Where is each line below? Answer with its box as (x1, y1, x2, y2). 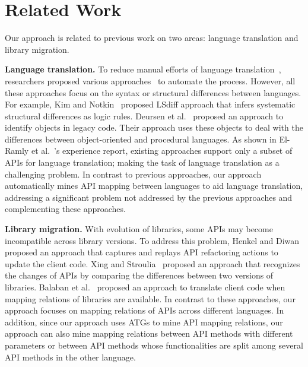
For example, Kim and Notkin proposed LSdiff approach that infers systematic (5, 98, 296, 110)
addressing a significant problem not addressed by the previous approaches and (5, 191, 293, 203)
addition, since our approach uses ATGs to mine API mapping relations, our (5, 315, 283, 328)
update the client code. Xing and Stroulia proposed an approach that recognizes (5, 257, 300, 270)
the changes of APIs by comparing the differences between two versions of (5, 269, 274, 281)
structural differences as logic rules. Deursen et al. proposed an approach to (5, 109, 284, 122)
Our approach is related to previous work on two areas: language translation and (5, 31, 299, 44)
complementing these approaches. (5, 203, 126, 215)
